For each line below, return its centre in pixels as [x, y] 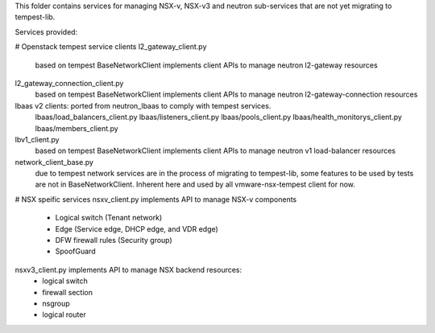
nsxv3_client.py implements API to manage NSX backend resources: [128, 269]
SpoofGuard [75, 251]
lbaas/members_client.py [77, 128]
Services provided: [46, 31]
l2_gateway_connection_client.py [69, 83]
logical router [64, 314]
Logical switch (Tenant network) [109, 218]
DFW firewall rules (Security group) [114, 240]
